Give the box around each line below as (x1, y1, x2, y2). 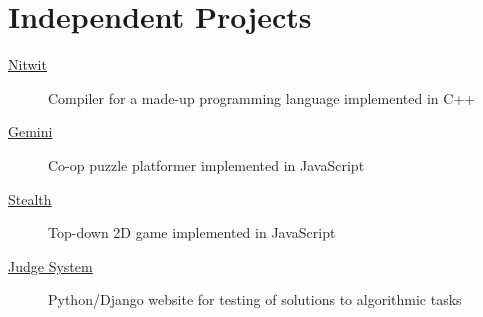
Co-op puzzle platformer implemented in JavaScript (48, 154, 365, 175)
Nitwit (8, 54, 47, 75)
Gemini (8, 121, 53, 142)
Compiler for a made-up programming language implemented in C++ (48, 87, 476, 108)
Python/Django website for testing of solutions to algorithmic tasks (48, 289, 462, 310)
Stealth (8, 188, 52, 209)
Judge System (8, 255, 93, 276)
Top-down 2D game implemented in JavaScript (48, 222, 336, 243)
